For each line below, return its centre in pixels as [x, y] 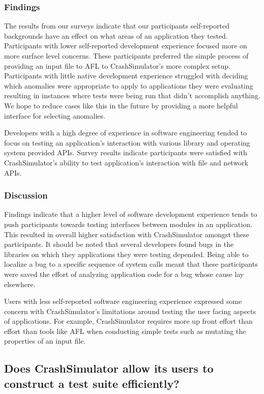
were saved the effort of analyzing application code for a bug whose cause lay [124, 274]
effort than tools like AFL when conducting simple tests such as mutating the [125, 331]
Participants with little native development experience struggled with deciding [126, 76]
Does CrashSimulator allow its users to [109, 368]
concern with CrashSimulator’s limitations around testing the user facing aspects [130, 311]
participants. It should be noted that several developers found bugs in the [119, 244]
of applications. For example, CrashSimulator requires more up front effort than [128, 321]
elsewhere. [20, 284]
